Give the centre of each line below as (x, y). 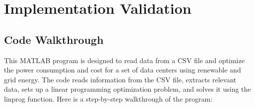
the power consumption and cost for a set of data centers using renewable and (123, 70)
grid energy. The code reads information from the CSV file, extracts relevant (120, 79)
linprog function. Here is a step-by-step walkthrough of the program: (108, 98)
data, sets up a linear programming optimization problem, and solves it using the (127, 89)
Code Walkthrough (54, 39)
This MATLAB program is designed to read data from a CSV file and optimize (124, 60)
